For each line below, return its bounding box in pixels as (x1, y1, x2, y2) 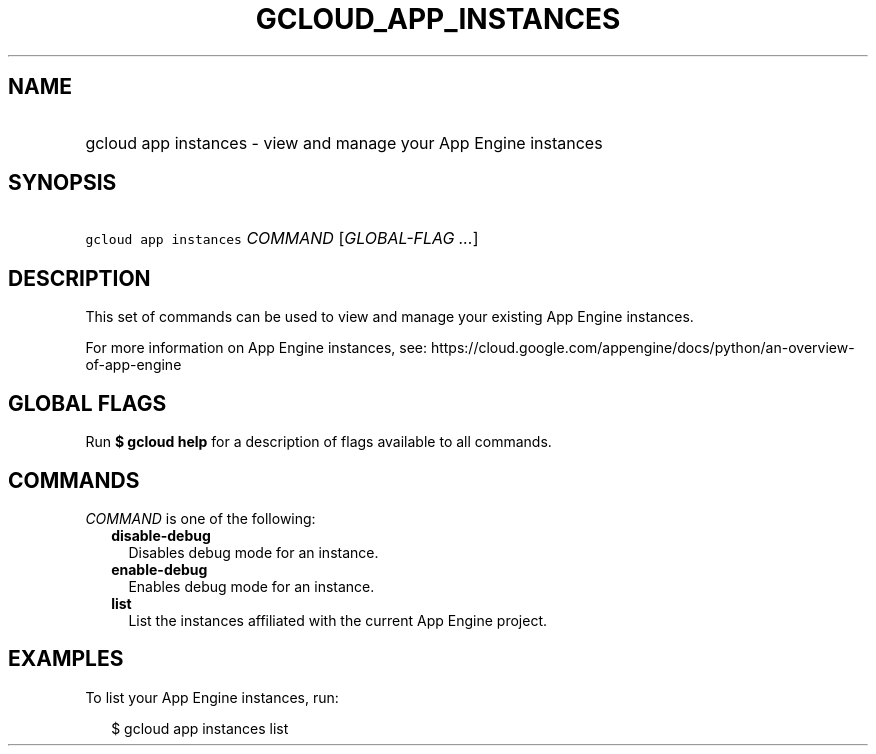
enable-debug (111, 560, 208, 578)
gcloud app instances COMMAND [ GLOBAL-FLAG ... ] (85, 228, 479, 249)
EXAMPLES (8, 646, 124, 672)
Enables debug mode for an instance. (128, 577, 375, 595)
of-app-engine (85, 356, 182, 374)
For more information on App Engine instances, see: (85, 339, 427, 357)
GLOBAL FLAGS (8, 390, 167, 416)
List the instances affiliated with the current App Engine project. (128, 611, 548, 629)
